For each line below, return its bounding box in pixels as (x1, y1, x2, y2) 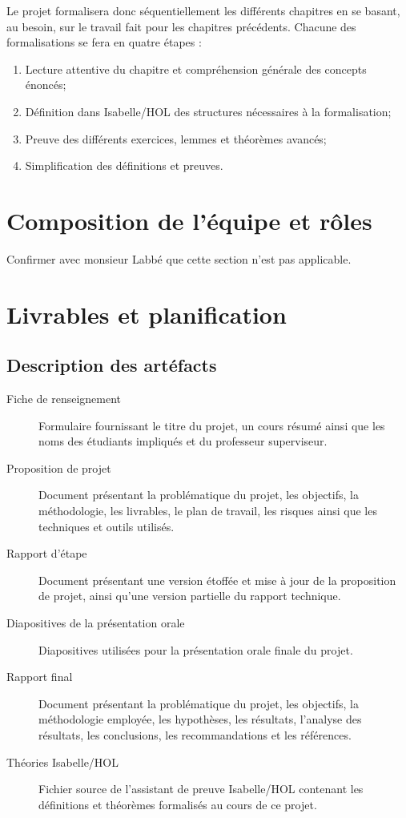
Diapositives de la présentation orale (6, 614, 185, 631)
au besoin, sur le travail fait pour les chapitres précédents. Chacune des (6, 18, 356, 34)
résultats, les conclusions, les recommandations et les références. (38, 726, 352, 743)
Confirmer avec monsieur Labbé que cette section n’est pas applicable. (6, 250, 352, 267)
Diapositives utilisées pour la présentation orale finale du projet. (38, 641, 353, 658)
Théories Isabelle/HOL (6, 753, 119, 770)
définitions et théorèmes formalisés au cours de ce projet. (38, 796, 317, 812)
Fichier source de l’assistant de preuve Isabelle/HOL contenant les (38, 780, 364, 797)
